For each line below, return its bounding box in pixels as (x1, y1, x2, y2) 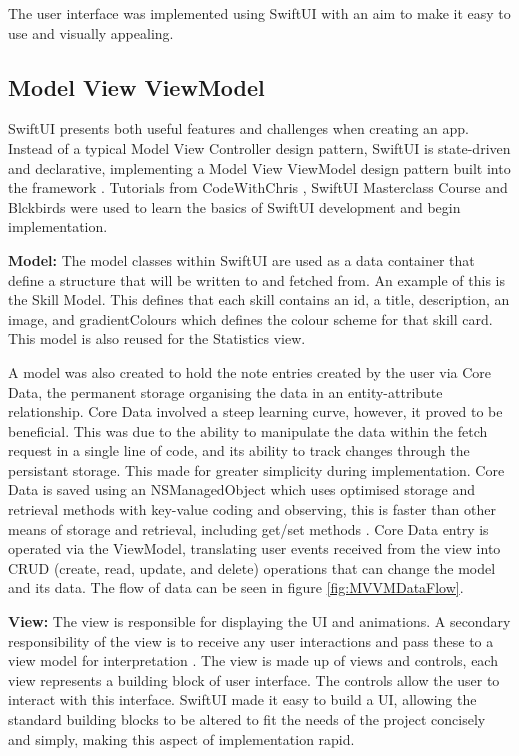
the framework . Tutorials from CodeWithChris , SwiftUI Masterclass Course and (8, 177, 508, 198)
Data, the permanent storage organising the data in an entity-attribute (8, 381, 443, 402)
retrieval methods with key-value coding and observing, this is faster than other (8, 499, 496, 520)
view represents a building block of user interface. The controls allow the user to (8, 669, 500, 690)
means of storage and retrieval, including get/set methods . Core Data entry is (8, 518, 489, 539)
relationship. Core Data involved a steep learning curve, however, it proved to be (8, 401, 503, 422)
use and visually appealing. (8, 22, 174, 43)
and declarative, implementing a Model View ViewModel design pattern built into (8, 157, 511, 178)
